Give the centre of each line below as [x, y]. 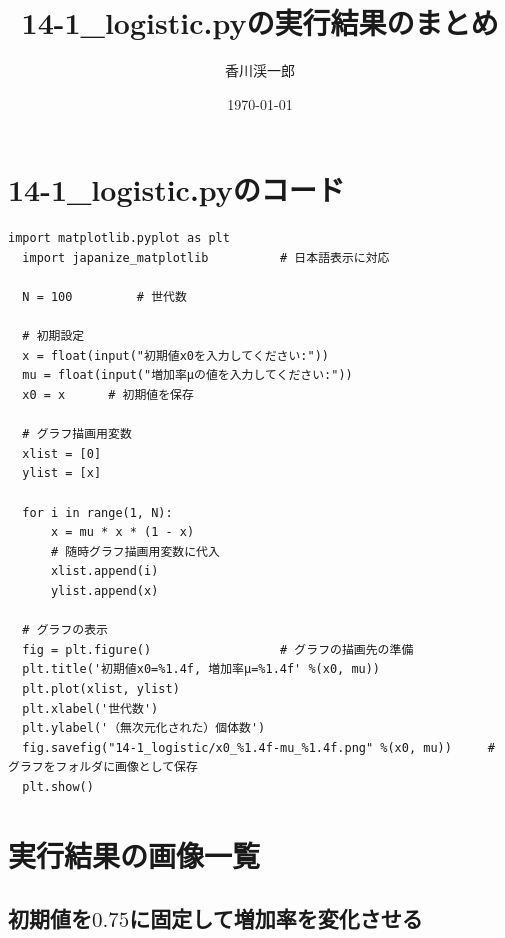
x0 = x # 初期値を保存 [108, 395]
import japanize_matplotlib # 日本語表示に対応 [206, 257]
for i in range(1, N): [97, 512]
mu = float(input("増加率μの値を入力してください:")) [187, 375]
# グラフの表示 [65, 630]
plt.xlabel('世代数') [90, 708]
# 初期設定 [53, 336]
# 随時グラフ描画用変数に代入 [135, 551]
